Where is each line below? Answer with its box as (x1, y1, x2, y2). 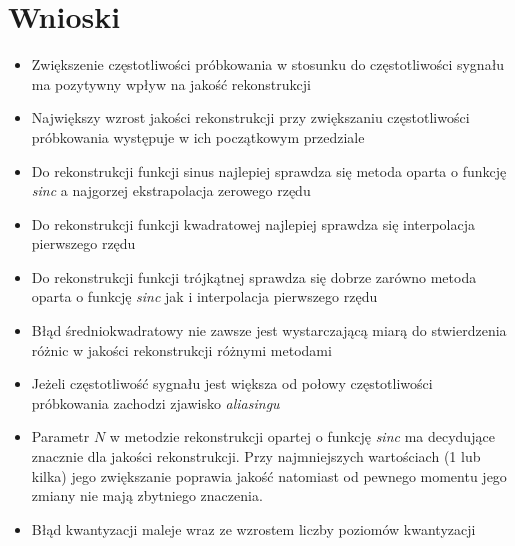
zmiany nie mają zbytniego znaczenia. (31, 485, 263, 506)
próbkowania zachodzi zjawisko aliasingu (31, 392, 280, 413)
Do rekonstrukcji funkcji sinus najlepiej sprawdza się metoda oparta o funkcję (31, 160, 507, 181)
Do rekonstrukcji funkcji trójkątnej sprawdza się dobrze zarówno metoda (31, 266, 477, 287)
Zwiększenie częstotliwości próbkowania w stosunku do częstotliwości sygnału (31, 54, 505, 75)
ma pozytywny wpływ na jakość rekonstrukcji (31, 73, 311, 94)
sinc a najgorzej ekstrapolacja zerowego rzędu (31, 180, 311, 201)
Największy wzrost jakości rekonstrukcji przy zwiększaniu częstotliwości (31, 107, 470, 128)
